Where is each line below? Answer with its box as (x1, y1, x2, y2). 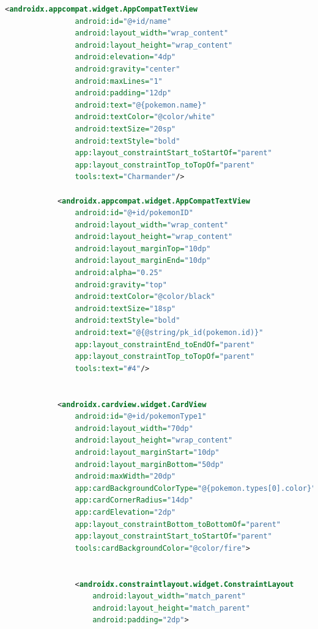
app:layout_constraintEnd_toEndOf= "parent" (75, 340, 255, 349)
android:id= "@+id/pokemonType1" (75, 412, 207, 421)
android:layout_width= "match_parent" (92, 592, 246, 601)
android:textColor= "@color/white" (75, 112, 215, 122)
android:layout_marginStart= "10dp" (75, 447, 220, 457)
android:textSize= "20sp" (75, 124, 176, 133)
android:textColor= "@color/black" (75, 292, 215, 301)
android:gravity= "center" (75, 64, 180, 73)
